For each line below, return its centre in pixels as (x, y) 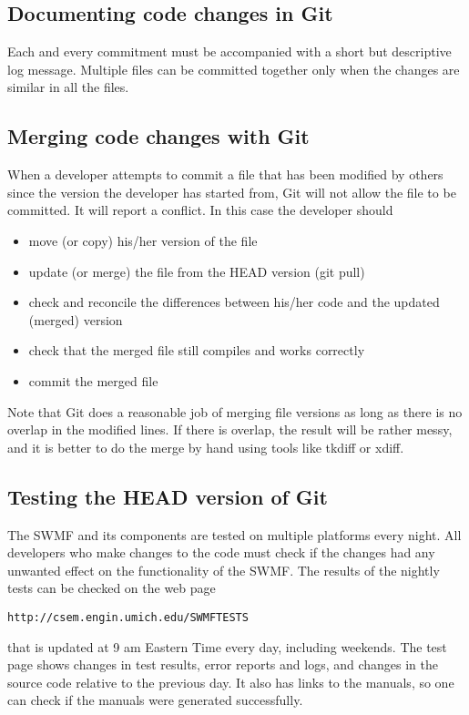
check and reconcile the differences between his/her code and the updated (234, 302)
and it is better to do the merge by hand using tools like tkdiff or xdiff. (206, 447)
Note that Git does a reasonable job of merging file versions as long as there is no (235, 411)
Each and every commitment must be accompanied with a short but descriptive (229, 51)
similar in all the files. (68, 87)
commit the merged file (93, 380)
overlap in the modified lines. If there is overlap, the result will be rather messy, (230, 429)
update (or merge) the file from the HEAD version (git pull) (197, 271)
